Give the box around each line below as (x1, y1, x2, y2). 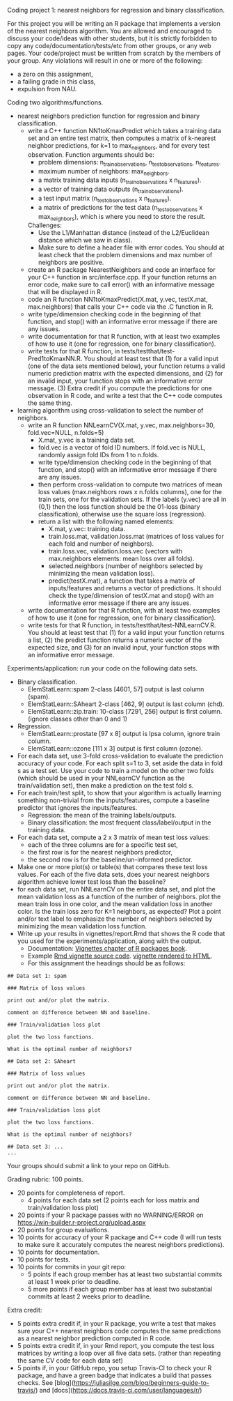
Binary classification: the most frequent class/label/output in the (27, 818, 211, 827)
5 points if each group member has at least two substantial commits (27, 1270, 223, 1278)
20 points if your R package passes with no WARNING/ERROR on (17, 1211, 204, 1219)
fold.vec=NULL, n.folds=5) (27, 429, 104, 437)
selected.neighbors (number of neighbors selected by (48, 562, 203, 570)
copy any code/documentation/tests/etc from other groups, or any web (7, 42, 211, 49)
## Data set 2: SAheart (7, 1058, 77, 1065)
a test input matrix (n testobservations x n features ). (38, 194, 172, 204)
